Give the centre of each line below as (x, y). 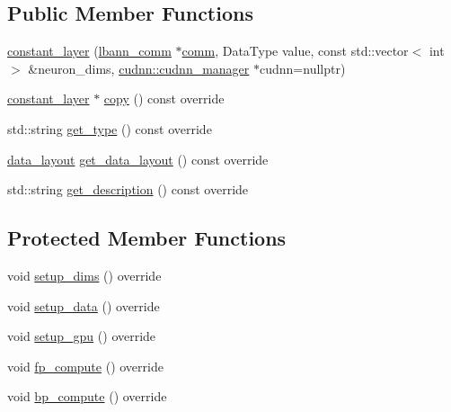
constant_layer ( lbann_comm (89, 51)
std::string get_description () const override (128, 189)
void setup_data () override (84, 305)
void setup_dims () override (84, 275)
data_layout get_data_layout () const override (138, 159)
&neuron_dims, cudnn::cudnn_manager (139, 68)
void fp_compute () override (85, 366)
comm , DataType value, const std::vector (295, 51)
